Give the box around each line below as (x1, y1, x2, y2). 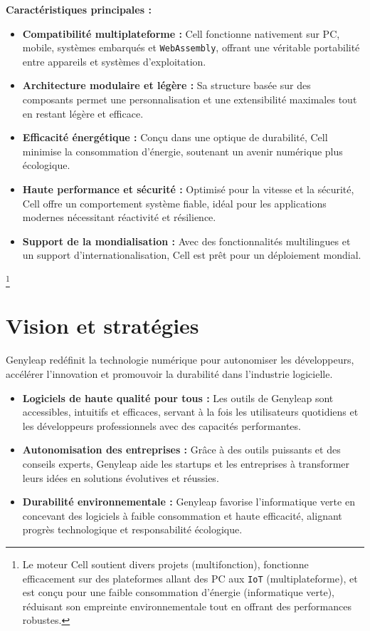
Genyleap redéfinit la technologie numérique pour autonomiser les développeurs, (6, 352, 354, 367)
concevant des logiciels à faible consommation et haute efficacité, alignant (22, 508, 342, 523)
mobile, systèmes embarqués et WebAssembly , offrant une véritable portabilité (22, 40, 360, 55)
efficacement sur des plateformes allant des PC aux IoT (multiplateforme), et (22, 570, 358, 585)
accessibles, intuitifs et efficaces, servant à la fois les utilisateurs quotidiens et (22, 404, 359, 419)
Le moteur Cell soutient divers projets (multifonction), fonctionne (22, 556, 309, 571)
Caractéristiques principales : (6, 2, 152, 16)
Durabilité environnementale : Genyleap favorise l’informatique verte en (22, 494, 355, 509)
